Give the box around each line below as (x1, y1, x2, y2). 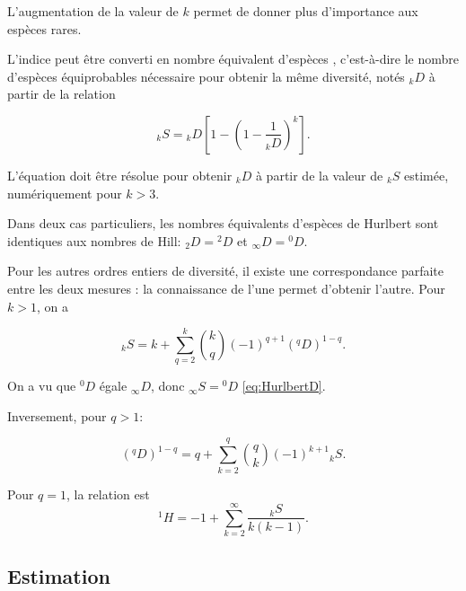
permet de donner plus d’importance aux (193, 2, 418, 20)
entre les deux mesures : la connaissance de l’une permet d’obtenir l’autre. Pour (7, 278, 445, 297)
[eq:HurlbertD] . (242, 376, 326, 395)
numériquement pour (7, 183, 122, 202)
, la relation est (66, 484, 150, 503)
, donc (151, 376, 185, 395)
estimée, (404, 165, 449, 184)
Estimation (7, 561, 110, 589)
